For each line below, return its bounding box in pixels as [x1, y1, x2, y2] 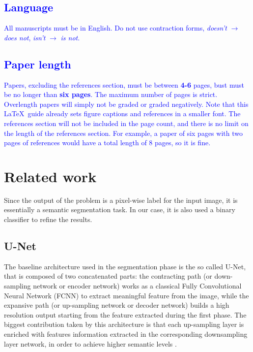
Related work [4, 166, 97, 186]
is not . [60, 32, 80, 42]
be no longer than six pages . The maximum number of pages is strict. [4, 89, 218, 99]
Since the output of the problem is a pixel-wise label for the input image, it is [4, 194, 238, 205]
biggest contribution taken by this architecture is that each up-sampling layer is [4, 319, 244, 329]
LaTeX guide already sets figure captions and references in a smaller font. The [4, 108, 241, 119]
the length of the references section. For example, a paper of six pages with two [4, 128, 243, 138]
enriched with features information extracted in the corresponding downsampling [4, 329, 248, 339]
